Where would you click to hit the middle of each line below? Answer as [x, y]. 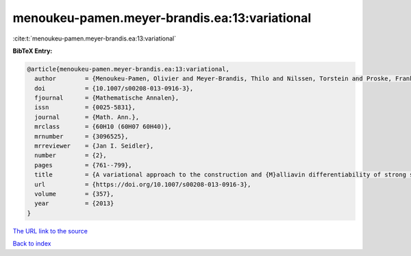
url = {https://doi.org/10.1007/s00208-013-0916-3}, [143, 184]
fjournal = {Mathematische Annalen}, [107, 98]
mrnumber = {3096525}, [82, 136]
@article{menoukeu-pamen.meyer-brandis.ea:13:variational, [128, 69]
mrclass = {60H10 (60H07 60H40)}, [103, 127]
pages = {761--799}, [84, 165]
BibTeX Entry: [33, 51]
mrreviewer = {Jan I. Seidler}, [94, 146]
